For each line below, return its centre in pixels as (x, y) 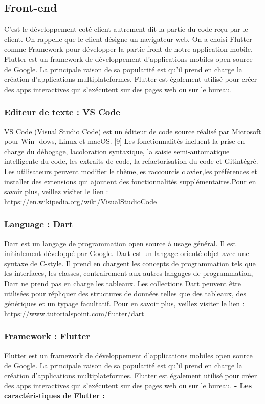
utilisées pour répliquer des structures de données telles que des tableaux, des (125, 293)
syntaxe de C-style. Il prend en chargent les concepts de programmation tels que (130, 263)
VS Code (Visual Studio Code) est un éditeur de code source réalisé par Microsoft (133, 131)
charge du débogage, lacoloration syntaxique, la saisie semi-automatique (117, 151)
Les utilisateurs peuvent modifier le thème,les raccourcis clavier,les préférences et (131, 171)
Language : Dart (39, 224)
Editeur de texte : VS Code (62, 112)
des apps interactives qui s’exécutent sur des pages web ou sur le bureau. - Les (128, 385)
